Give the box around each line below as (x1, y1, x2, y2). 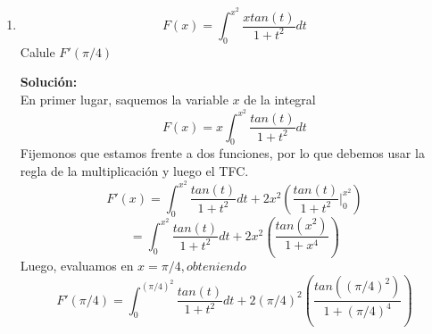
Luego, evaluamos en (20, 256, 134, 275)
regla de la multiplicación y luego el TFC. (20, 162, 249, 180)
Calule (20, 42, 55, 61)
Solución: (20, 72, 78, 91)
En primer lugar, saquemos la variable (20, 90, 228, 109)
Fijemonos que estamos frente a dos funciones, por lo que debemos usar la (20, 144, 425, 163)
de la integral (244, 90, 316, 109)
